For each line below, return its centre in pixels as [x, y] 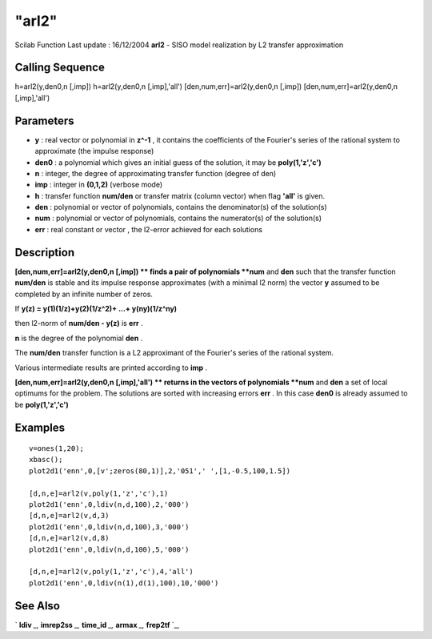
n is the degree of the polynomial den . [79, 338]
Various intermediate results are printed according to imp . [111, 368]
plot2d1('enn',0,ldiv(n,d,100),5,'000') [109, 549]
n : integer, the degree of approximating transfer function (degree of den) [156, 173]
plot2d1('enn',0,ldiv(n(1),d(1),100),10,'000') [124, 583]
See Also [37, 606]
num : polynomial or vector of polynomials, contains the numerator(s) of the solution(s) [178, 218]
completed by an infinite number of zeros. [84, 294]
